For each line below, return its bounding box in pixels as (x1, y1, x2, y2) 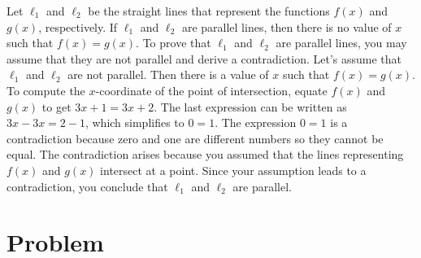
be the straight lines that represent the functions (88, 2, 330, 19)
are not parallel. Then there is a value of (67, 66, 269, 83)
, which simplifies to (85, 114, 184, 131)
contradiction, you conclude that (7, 177, 168, 195)
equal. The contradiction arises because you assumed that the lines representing (7, 146, 404, 163)
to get (41, 98, 72, 115)
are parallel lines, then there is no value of (181, 18, 392, 35)
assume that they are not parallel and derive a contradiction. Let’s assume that (7, 50, 402, 67)
